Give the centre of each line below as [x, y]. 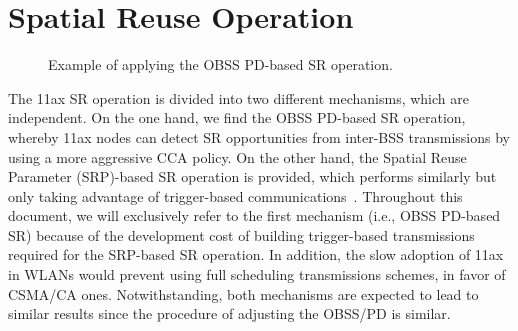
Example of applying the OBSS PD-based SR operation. [220, 64]
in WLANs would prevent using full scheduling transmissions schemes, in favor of [257, 274]
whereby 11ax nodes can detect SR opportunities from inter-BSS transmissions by [259, 136]
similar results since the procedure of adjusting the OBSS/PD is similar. [229, 313]
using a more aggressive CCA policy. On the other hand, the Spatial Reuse [237, 156]
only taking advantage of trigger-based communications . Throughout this [235, 195]
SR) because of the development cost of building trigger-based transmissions [241, 234]
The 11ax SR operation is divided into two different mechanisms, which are [238, 97]
